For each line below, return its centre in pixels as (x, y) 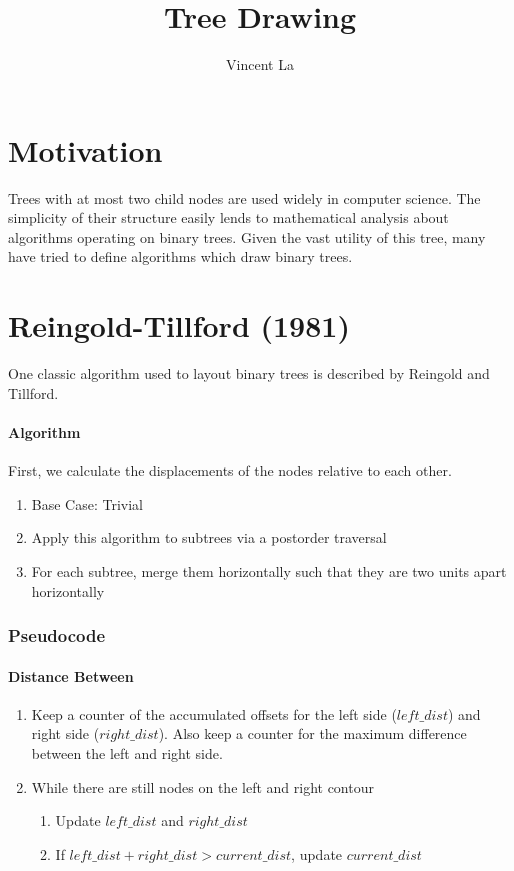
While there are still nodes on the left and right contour (202, 786)
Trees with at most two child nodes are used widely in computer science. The (244, 197)
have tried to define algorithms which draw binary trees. (180, 256)
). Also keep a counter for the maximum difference (312, 733)
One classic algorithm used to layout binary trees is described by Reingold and (249, 373)
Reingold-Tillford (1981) (179, 325)
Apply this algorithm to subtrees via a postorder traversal (209, 537)
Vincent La (260, 64)
